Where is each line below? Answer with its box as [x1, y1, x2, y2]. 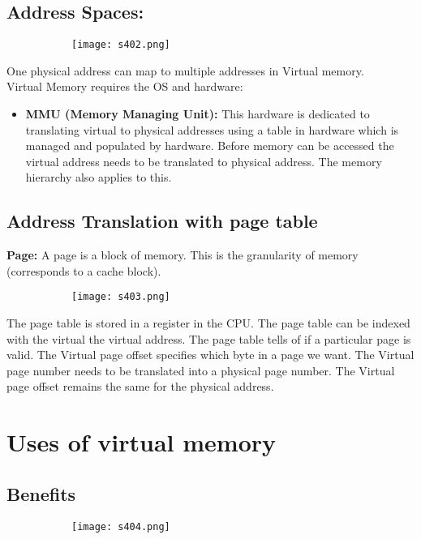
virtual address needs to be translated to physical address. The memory [25, 152, 382, 169]
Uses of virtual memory [6, 426, 277, 459]
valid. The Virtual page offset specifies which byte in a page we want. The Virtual [6, 346, 415, 363]
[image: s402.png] [71, 39, 170, 51]
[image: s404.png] [71, 520, 170, 533]
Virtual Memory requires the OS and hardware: [6, 78, 243, 95]
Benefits [6, 481, 76, 506]
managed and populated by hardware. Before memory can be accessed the [25, 137, 394, 154]
